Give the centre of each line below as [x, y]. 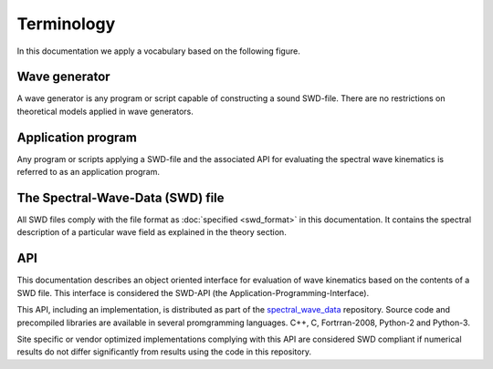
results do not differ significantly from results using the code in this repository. [164, 352]
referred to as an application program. [88, 172]
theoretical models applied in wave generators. [105, 111]
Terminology [66, 24]
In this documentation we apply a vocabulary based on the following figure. [158, 51]
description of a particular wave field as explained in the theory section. [152, 232]
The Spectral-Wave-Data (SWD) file [121, 197]
